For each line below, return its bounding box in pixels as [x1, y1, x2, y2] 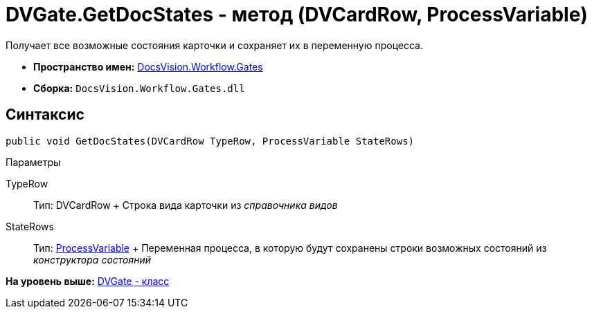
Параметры [6, 156, 61, 168]
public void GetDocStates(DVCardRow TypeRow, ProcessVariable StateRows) [6, 135, 415, 147]
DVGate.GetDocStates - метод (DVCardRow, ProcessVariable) [6, 3, 588, 26]
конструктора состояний [33, 253, 152, 266]
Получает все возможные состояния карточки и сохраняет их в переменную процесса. [6, 39, 423, 51]
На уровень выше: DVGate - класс [6, 275, 170, 287]
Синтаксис [6, 106, 84, 124]
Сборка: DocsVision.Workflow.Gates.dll [33, 82, 245, 94]
